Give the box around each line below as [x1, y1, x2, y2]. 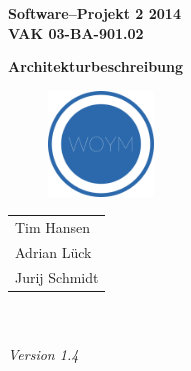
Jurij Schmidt [15, 266, 99, 287]
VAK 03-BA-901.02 [8, 22, 144, 43]
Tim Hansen [15, 217, 91, 238]
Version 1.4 [8, 344, 79, 365]
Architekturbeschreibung [8, 56, 184, 77]
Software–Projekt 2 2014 [8, 3, 181, 23]
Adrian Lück [15, 241, 92, 262]
